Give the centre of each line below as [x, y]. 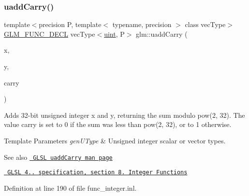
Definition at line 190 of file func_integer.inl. [70, 188]
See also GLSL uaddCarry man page [58, 157]
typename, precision [142, 24]
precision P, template [70, 24]
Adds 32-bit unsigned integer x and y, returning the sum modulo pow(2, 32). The [124, 115]
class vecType [205, 24]
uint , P [114, 34]
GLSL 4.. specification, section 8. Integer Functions [97, 173]
